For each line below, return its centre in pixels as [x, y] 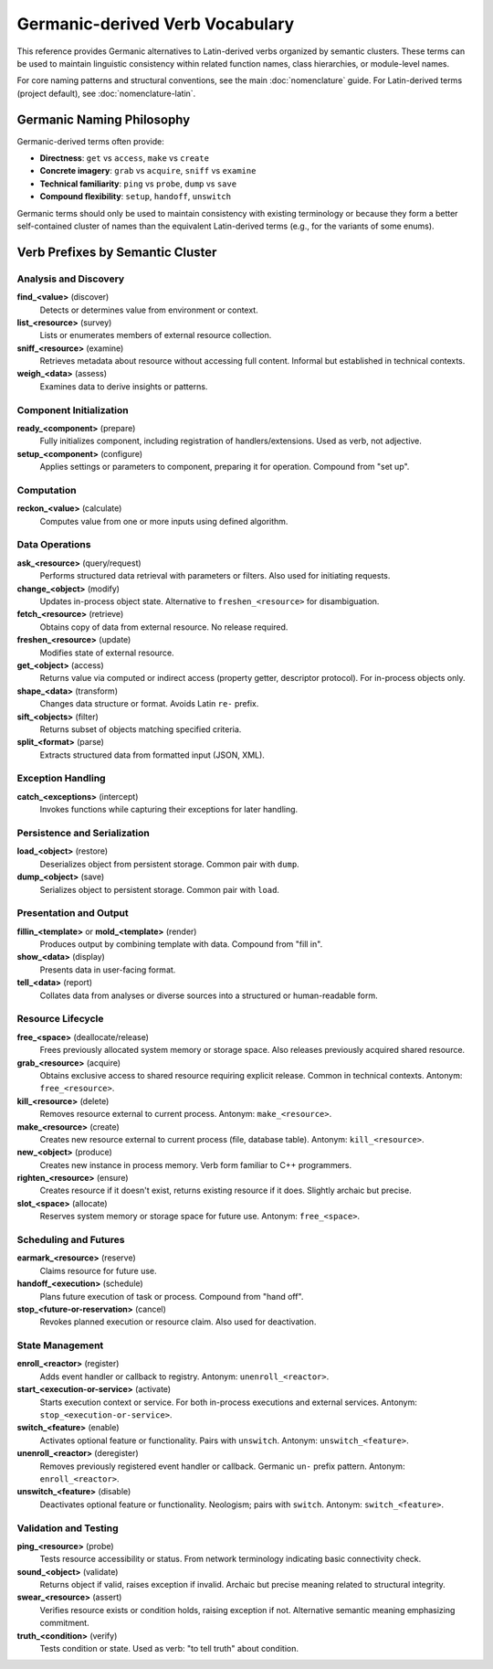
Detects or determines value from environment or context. [149, 310]
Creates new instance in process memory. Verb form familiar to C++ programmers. [196, 1164]
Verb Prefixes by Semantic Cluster [117, 252]
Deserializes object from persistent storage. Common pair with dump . [170, 864]
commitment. [65, 1623]
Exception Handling [61, 779]
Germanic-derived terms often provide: [90, 141]
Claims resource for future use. [98, 1270]
